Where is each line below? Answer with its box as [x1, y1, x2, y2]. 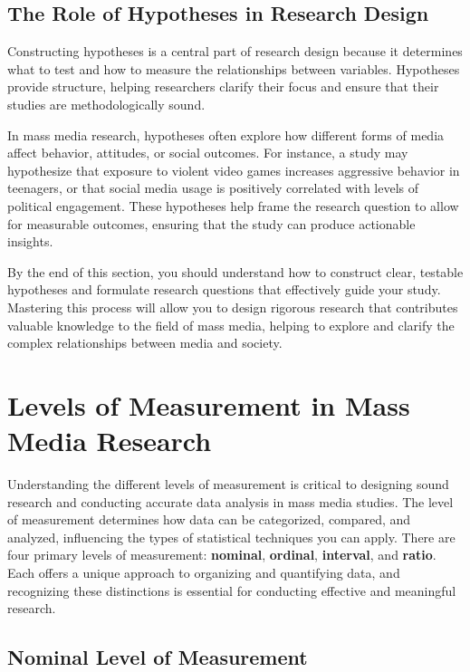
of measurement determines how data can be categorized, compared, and [7, 510, 411, 529]
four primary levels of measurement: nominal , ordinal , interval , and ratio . [7, 545, 436, 564]
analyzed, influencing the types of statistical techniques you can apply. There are [7, 527, 456, 546]
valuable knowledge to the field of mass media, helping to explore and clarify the [7, 315, 455, 334]
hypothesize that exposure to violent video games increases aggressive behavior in [7, 160, 460, 179]
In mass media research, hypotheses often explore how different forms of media [7, 125, 445, 144]
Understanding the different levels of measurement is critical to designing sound [7, 475, 449, 494]
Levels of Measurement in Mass [7, 386, 410, 423]
